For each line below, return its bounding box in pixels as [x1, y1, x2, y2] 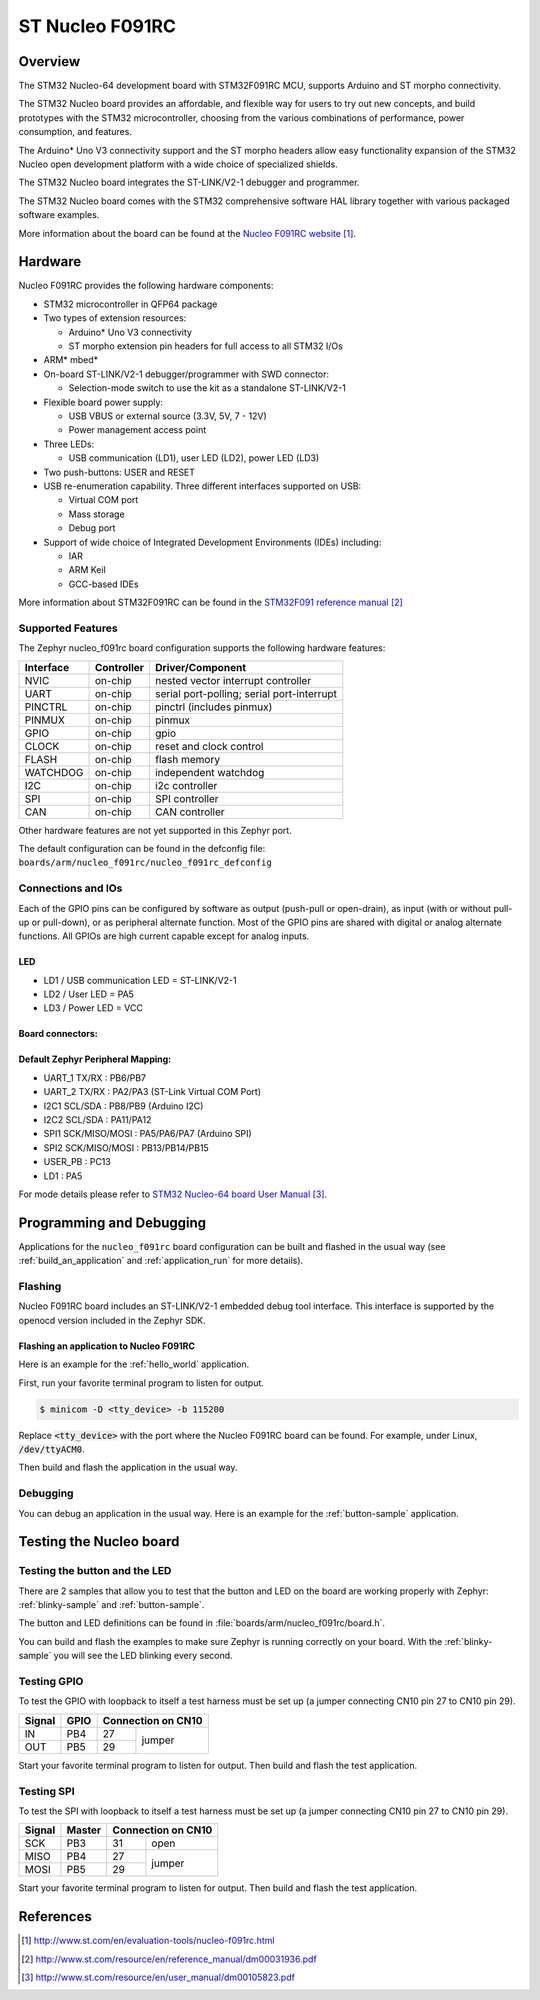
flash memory [155, 752, 220, 766]
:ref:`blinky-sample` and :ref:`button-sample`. [18, 1599, 205, 1611]
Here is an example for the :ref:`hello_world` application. [18, 1358, 250, 1370]
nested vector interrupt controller [155, 673, 312, 687]
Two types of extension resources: [43, 312, 187, 324]
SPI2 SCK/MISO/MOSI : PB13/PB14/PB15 [43, 1141, 209, 1154]
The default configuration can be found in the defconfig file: [18, 843, 266, 854]
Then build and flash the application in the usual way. [18, 1461, 238, 1474]
